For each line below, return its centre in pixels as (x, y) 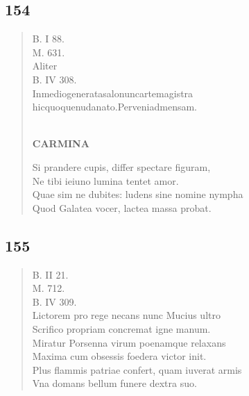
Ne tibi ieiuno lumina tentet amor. (105, 180)
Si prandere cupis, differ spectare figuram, (121, 166)
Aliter (45, 66)
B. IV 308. (54, 79)
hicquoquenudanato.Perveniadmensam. (114, 107)
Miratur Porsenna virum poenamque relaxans (129, 342)
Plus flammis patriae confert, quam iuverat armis (137, 369)
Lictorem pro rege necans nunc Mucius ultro (126, 315)
